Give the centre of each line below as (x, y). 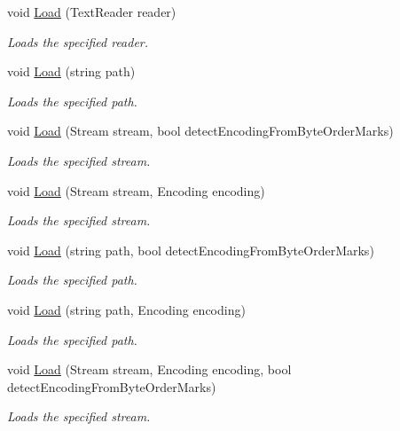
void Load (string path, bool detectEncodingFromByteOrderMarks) (191, 250)
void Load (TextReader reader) (92, 12)
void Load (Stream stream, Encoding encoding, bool (149, 369)
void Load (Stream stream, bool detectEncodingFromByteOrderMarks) (200, 131)
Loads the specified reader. (78, 41)
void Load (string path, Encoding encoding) (126, 309)
